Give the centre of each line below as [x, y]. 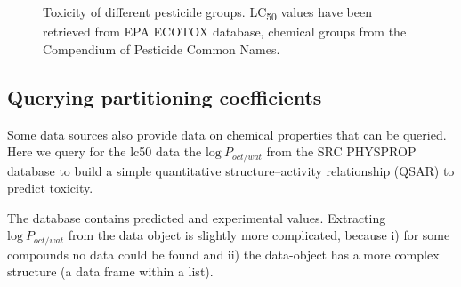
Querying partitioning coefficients [165, 96]
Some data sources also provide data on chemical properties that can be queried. [227, 134]
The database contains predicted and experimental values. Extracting [197, 217]
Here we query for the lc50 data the [105, 151]
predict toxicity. [50, 188]
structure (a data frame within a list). [110, 271]
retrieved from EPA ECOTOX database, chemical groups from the [225, 32]
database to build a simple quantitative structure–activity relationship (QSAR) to [231, 170]
